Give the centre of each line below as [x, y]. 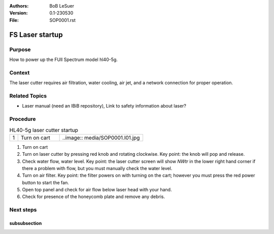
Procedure [23, 119]
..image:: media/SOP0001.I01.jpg [101, 138]
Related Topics [28, 95]
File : [14, 20]
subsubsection [26, 223]
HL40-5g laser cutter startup [44, 130]
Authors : [19, 6]
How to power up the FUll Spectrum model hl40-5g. [63, 59]
